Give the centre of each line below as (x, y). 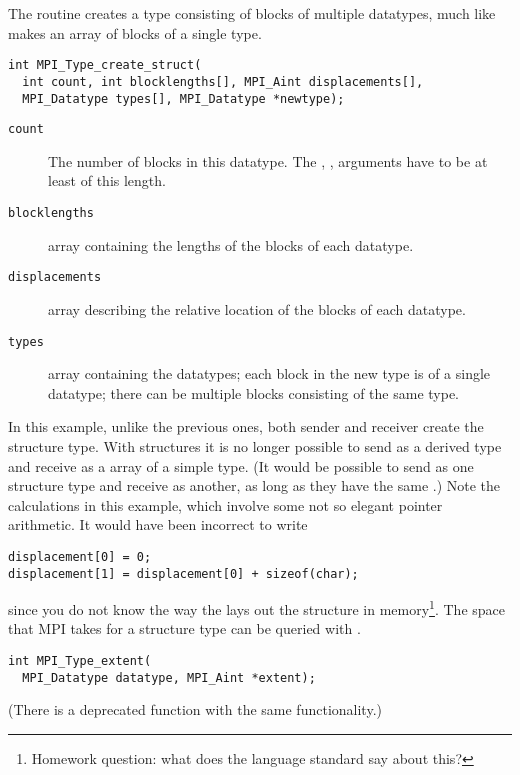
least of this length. (107, 180)
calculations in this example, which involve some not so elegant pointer (225, 504)
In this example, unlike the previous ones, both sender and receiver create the (246, 426)
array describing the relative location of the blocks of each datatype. (257, 308)
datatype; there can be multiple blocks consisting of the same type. (253, 392)
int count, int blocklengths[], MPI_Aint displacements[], (223, 81)
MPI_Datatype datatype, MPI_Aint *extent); (169, 677)
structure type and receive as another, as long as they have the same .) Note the (254, 485)
